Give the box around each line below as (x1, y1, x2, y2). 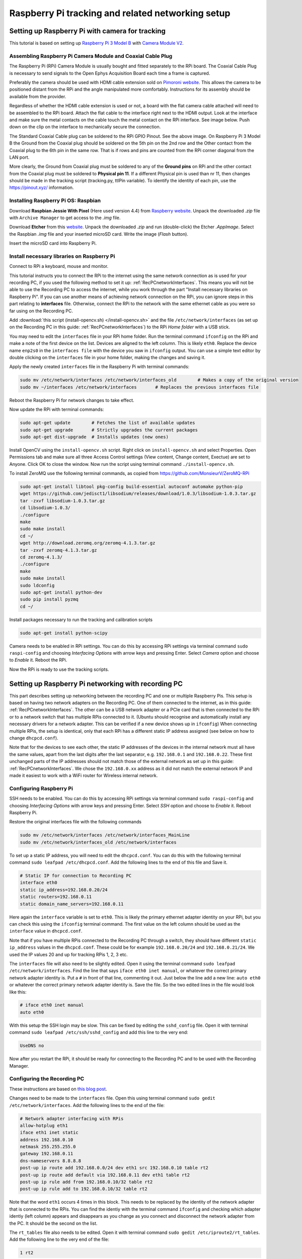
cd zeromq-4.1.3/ (20, 554, 63, 560)
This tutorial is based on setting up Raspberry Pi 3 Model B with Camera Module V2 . (9, 40, 184, 46)
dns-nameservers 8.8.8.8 (20, 1158, 82, 1163)
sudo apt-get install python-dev (20, 589, 103, 595)
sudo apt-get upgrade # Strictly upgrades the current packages (20, 427, 198, 433)
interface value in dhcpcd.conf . (9, 928, 83, 934)
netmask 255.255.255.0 (20, 1144, 76, 1150)
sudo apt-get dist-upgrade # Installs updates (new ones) (20, 434, 169, 440)
